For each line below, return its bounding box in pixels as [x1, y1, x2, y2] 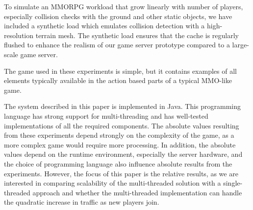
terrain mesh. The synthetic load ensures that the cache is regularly [35, 30, 239, 40]
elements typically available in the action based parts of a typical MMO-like [4, 75, 232, 85]
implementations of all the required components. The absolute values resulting [4, 120, 239, 130]
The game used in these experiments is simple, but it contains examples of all [4, 65, 237, 76]
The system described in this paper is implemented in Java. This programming [4, 101, 241, 111]
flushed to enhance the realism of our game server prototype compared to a [4, 40, 230, 50]
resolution [4, 30, 34, 40]
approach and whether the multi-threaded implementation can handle [32, 187, 242, 197]
